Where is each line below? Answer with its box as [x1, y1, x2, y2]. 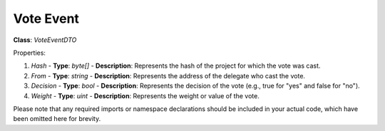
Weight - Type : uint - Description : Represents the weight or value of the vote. [31, 91, 260, 100]
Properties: [13, 48, 46, 57]
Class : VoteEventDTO [13, 36, 77, 44]
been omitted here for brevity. [13, 115, 101, 123]
